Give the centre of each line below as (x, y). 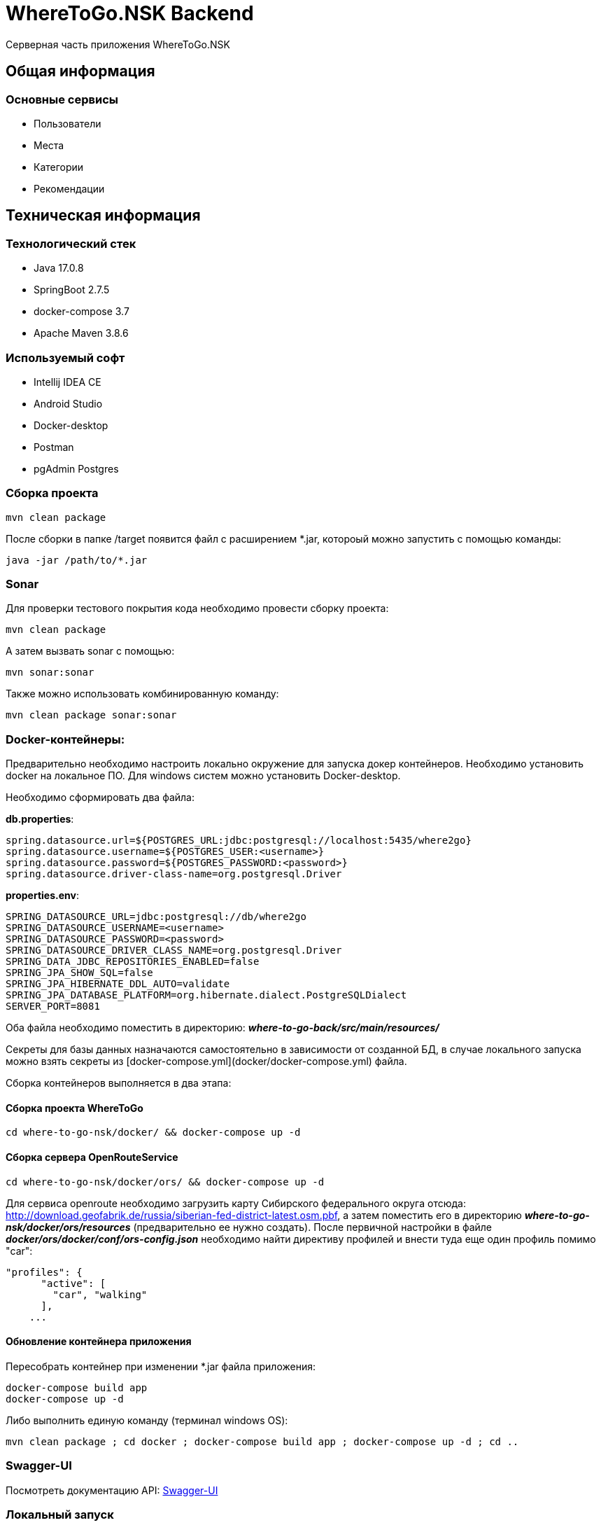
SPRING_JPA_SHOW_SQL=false (79, 973)
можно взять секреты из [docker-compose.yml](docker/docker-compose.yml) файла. (206, 1061)
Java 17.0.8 (59, 268)
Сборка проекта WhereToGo (75, 1108)
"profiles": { (44, 1272)
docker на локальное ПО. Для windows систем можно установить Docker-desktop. (203, 776)
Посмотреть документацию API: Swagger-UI (112, 1490)
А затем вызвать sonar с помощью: (90, 651)
